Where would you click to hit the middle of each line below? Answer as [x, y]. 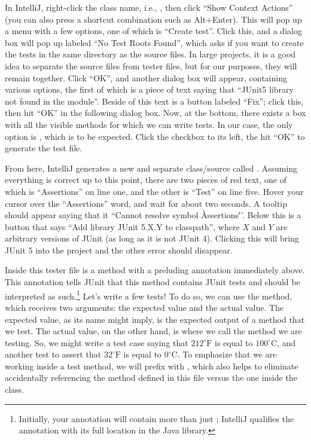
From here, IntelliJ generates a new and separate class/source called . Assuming [151, 168]
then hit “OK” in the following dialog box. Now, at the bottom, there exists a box [155, 113]
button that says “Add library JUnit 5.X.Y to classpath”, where [122, 226]
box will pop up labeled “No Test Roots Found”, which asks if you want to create [154, 42]
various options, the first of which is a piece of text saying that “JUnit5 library [149, 89]
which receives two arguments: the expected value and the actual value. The [144, 307]
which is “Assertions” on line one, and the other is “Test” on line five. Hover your [154, 191]
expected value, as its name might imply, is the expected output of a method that [155, 319]
